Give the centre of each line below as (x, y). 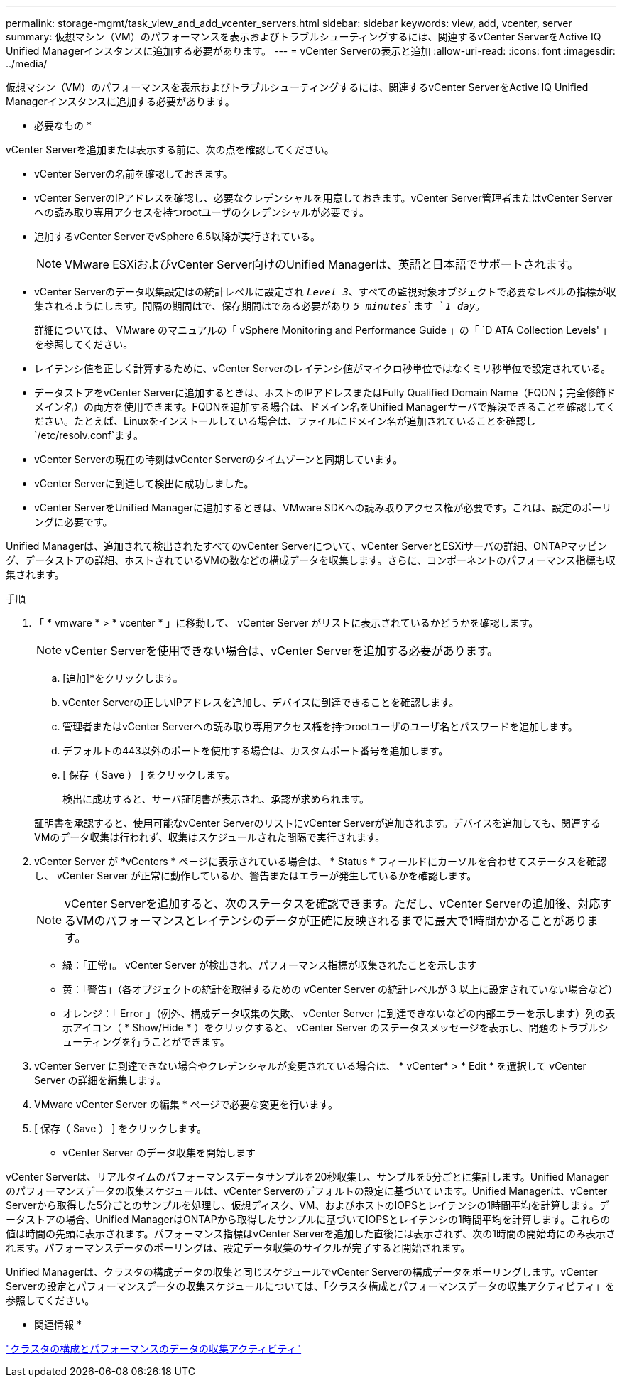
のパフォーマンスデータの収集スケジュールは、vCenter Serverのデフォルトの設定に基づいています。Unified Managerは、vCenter (307, 1191)
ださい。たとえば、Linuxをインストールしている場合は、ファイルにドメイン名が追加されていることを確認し (285, 421)
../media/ (27, 64)
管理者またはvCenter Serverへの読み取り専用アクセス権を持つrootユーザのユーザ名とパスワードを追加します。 (320, 726)
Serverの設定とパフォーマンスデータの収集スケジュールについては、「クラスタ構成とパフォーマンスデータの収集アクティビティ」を (310, 1286)
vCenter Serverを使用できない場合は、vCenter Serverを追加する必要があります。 (282, 651)
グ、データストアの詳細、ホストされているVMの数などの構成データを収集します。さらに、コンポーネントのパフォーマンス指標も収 (311, 560)
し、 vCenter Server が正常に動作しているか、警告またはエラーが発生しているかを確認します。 (256, 875)
